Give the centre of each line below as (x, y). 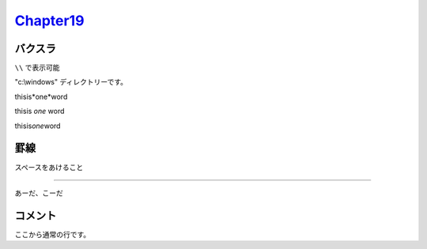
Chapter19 (49, 21)
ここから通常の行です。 (53, 234)
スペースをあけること (49, 167)
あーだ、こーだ (39, 193)
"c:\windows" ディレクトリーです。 (71, 82)
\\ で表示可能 (37, 68)
